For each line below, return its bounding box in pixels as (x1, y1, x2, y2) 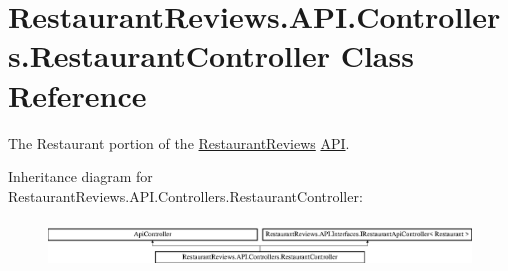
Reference (8, 74, 147, 115)
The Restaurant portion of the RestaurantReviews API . (8, 132, 350, 153)
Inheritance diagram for (8, 166, 153, 187)
